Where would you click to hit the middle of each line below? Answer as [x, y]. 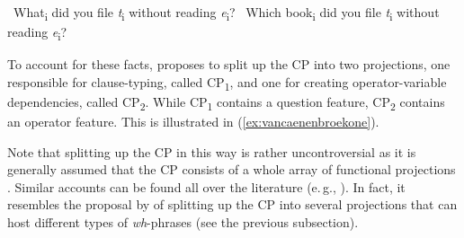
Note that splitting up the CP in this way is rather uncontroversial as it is [212, 151]
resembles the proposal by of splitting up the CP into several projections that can [232, 204]
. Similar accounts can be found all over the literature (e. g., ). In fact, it [206, 186]
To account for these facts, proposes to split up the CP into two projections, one [229, 64]
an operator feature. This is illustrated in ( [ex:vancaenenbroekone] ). [193, 122]
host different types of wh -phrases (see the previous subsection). [183, 222]
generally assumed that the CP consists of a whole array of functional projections [232, 169]
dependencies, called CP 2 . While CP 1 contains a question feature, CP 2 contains [226, 102]
